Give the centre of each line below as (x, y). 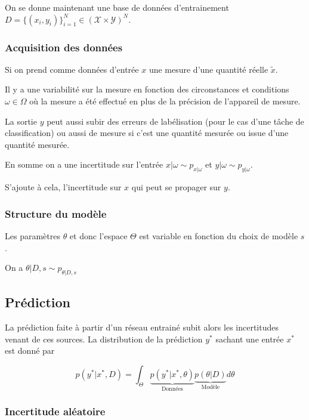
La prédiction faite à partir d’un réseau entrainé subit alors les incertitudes (142, 327)
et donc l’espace (98, 235)
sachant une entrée (250, 339)
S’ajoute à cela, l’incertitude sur (63, 187)
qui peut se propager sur (176, 187)
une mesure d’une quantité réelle (208, 69)
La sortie (21, 121)
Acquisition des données (64, 47)
